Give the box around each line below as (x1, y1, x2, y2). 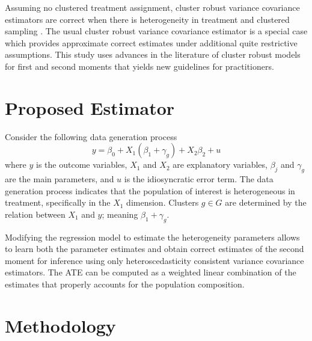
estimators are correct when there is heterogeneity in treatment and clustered (5, 13, 290, 25)
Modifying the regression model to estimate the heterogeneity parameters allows (5, 230, 300, 243)
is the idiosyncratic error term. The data (124, 173, 274, 185)
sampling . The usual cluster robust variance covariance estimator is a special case (5, 25, 308, 37)
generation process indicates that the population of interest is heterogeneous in (5, 184, 295, 197)
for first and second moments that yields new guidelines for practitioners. (5, 60, 274, 72)
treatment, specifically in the (5, 196, 111, 209)
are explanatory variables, (173, 158, 268, 171)
